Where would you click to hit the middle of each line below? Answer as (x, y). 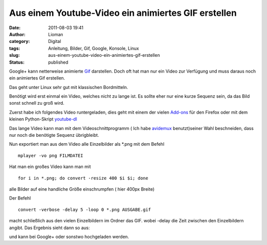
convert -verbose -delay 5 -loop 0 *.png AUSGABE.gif (84, 209)
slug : (14, 55)
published (58, 62)
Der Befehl (20, 198)
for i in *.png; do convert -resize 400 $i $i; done (83, 178)
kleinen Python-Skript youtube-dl (43, 119)
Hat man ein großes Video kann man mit (50, 167)
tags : (15, 48)
